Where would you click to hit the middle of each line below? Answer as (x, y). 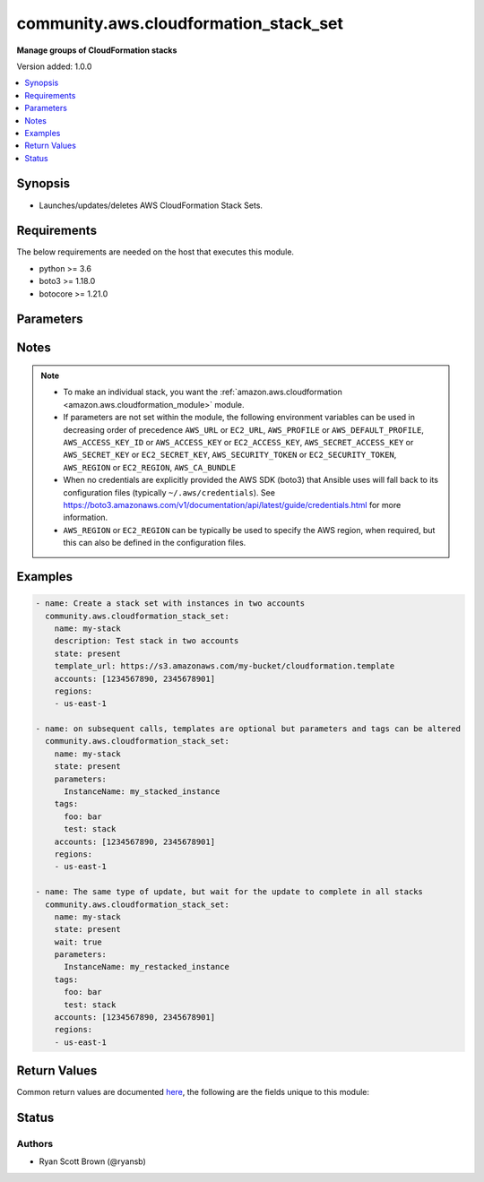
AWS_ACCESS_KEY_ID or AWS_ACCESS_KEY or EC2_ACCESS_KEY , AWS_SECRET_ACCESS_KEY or (238, 443)
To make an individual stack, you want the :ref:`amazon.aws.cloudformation (203, 392)
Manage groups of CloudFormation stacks (97, 50)
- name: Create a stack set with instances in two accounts (170, 604)
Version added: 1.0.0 (54, 66)
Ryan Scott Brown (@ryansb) (93, 1161)
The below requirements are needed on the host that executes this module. (156, 252)
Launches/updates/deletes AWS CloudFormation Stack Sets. (151, 205)
